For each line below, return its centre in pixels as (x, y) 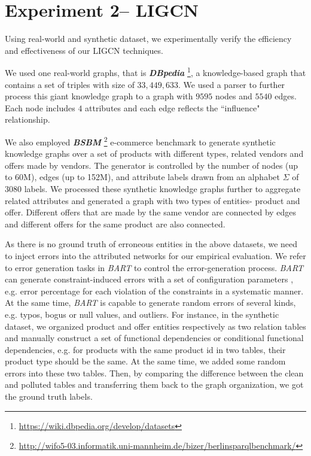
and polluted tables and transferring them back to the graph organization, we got (154, 384)
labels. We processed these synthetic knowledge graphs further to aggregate (162, 188)
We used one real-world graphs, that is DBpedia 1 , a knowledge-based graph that (155, 72)
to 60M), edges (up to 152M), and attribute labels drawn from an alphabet (142, 177)
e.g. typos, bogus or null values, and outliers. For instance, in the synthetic (142, 314)
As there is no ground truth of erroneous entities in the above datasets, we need (151, 244)
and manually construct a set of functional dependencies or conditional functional (154, 338)
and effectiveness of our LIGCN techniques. (84, 50)
